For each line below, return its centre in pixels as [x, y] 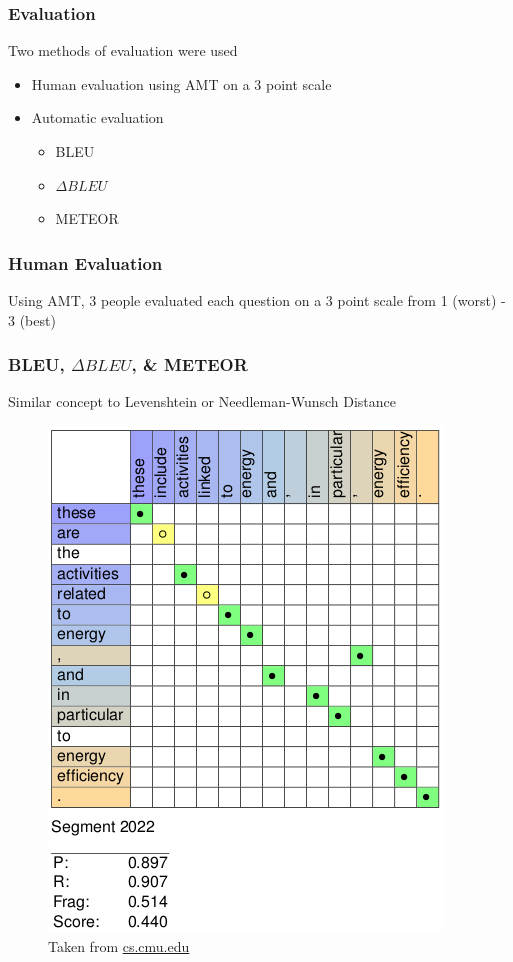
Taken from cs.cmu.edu [119, 945]
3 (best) [32, 319]
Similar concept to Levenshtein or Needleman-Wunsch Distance [202, 401]
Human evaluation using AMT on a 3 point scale [181, 83]
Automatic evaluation [97, 117]
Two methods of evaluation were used [123, 50]
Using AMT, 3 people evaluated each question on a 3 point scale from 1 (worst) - [257, 300]
